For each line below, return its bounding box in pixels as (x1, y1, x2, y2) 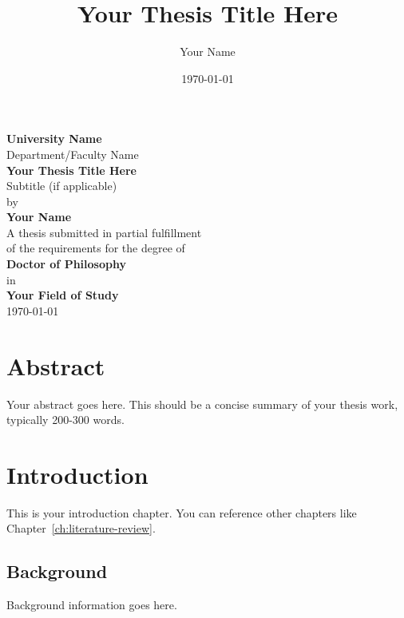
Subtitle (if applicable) (6, 177, 117, 194)
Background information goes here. (6, 596, 177, 613)
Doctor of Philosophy (6, 256, 126, 272)
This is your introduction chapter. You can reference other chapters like (6, 504, 357, 521)
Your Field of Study (6, 287, 119, 303)
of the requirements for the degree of (6, 240, 185, 256)
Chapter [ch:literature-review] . (6, 520, 156, 537)
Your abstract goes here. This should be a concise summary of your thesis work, (6, 395, 398, 412)
